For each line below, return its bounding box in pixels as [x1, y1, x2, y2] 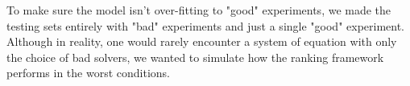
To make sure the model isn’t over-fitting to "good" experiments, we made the [6, 2, 391, 18]
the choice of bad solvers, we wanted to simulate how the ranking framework [6, 48, 384, 65]
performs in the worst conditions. [6, 64, 170, 81]
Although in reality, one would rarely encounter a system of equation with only [6, 33, 397, 50]
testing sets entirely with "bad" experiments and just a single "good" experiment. [6, 17, 405, 34]
